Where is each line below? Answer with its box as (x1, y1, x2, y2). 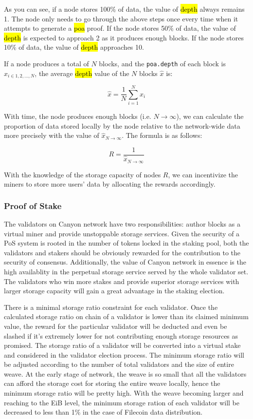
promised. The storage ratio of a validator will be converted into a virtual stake (4, 340, 241, 350)
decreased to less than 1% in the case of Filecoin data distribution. (4, 407, 203, 417)
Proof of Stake (4, 199, 62, 211)
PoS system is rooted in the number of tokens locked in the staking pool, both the (4, 238, 249, 248)
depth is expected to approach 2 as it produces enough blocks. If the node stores (4, 32, 244, 42)
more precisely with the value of (4, 130, 99, 140)
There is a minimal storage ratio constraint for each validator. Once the (4, 302, 218, 312)
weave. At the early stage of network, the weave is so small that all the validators (4, 368, 247, 379)
